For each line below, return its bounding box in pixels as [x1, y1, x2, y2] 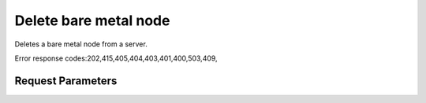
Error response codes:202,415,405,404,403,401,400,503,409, [14, 53, 218, 63]
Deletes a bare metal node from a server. [14, 39, 148, 49]
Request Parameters [14, 74, 118, 87]
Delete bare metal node [14, 12, 170, 29]
